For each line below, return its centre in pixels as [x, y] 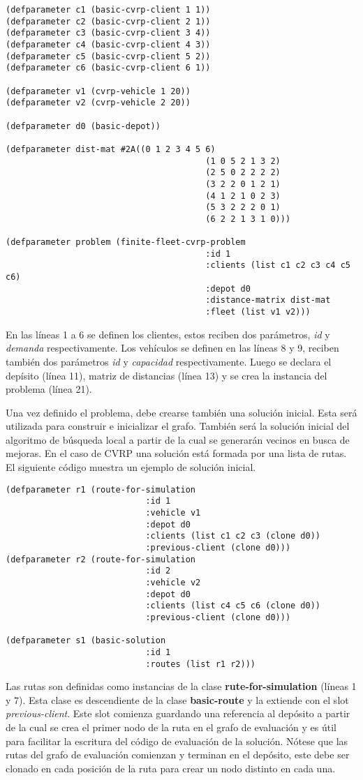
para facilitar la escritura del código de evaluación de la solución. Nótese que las [177, 741]
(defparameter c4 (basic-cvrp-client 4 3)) [108, 44]
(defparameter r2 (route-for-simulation [101, 559]
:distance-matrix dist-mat [268, 300]
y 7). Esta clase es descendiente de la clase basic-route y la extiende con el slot [177, 699]
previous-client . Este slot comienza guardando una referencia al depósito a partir [178, 713]
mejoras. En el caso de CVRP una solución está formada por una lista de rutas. [176, 453]
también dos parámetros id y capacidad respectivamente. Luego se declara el [169, 361]
